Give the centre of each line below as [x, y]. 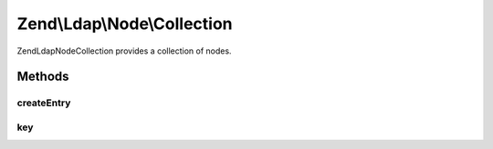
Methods [43, 77]
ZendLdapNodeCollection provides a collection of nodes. [124, 51]
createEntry [44, 103]
